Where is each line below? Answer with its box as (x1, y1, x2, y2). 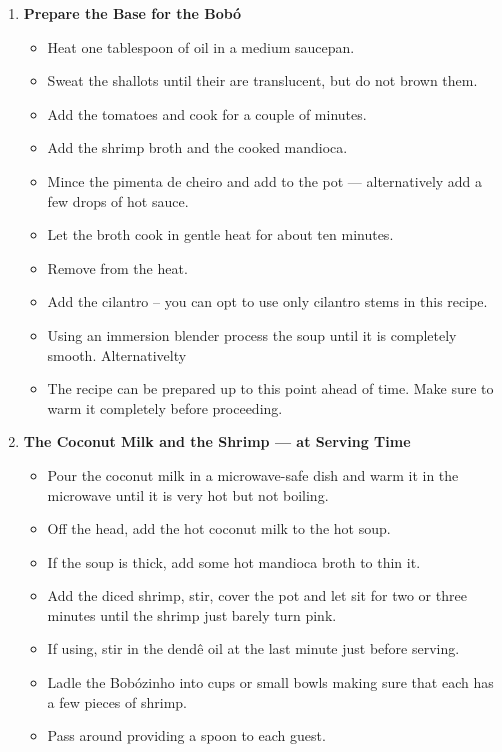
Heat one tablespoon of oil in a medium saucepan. (47, 36, 355, 57)
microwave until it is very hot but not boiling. (47, 484, 329, 505)
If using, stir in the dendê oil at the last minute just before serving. (47, 638, 460, 659)
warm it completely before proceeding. (47, 397, 283, 418)
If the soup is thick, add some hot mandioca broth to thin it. (47, 551, 421, 572)
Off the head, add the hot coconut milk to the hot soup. (47, 518, 391, 539)
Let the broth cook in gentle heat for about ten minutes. (47, 224, 394, 245)
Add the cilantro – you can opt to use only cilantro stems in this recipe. (47, 291, 488, 312)
